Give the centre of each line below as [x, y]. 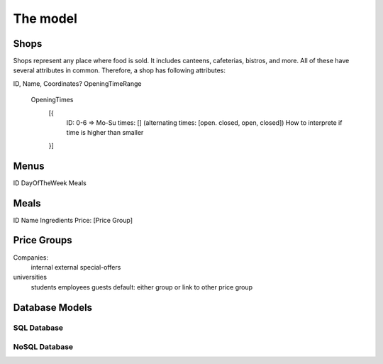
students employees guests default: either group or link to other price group [142, 287]
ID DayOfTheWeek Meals [50, 183]
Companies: [31, 257]
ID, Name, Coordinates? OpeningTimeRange [77, 83]
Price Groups [43, 240]
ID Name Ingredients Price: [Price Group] [73, 220]
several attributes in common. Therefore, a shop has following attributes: [120, 70]
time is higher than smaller [105, 133]
